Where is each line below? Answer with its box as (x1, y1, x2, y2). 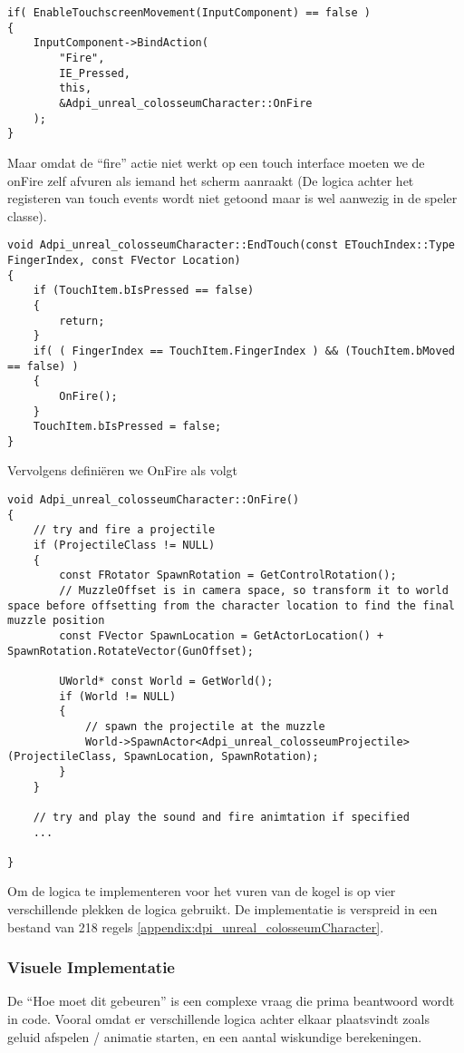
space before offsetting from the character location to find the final (7, 599, 455, 612)
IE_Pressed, (59, 66, 131, 80)
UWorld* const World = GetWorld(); (59, 674, 274, 687)
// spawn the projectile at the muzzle (84, 719, 325, 733)
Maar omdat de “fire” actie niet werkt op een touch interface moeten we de (7, 152, 425, 171)
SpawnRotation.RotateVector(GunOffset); (7, 644, 255, 658)
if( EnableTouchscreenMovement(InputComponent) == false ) (7, 6, 371, 19)
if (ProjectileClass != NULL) (33, 539, 216, 552)
